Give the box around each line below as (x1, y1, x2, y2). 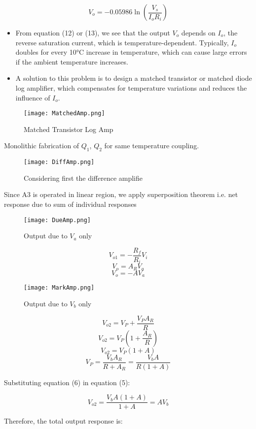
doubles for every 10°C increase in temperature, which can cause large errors (15, 47, 247, 57)
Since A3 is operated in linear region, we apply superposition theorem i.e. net (4, 189, 238, 199)
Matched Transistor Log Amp (24, 124, 113, 134)
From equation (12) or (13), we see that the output (15, 28, 170, 37)
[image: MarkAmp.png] (24, 284, 95, 292)
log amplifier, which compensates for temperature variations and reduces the (15, 82, 247, 93)
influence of (15, 92, 50, 102)
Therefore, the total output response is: (4, 416, 123, 426)
